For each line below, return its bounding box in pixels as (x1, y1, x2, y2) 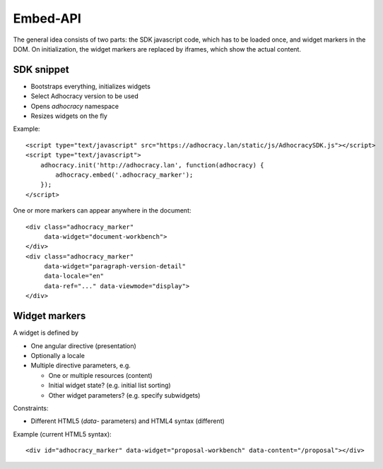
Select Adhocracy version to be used (30, 92, 139, 100)
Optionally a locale (30, 351, 85, 360)
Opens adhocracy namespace (30, 102, 119, 110)
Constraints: (13, 403, 49, 412)
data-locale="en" (44, 272, 105, 280)
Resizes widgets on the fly (30, 112, 107, 120)
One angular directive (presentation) (30, 341, 137, 350)
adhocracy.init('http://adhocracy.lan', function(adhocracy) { (40, 161, 264, 169)
